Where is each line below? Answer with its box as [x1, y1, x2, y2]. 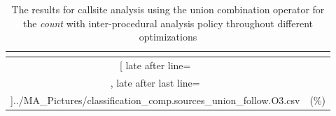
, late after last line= [110, 75, 200, 89]
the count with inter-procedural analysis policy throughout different [22, 15, 313, 30]
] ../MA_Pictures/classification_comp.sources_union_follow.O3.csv [10, 92, 300, 107]
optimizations [139, 29, 197, 44]
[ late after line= [119, 58, 191, 73]
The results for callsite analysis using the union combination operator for [11, 2, 325, 16]
